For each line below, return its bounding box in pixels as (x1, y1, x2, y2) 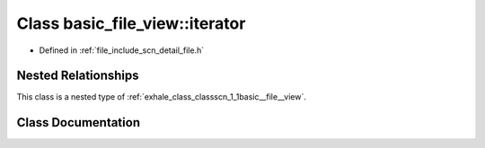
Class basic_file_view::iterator (16, 13, 246, 33)
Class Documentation (16, 115, 141, 130)
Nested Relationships (16, 68, 139, 83)
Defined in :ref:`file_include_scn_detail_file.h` (39, 45, 205, 56)
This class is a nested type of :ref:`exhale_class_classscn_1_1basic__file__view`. (16, 91, 307, 102)
